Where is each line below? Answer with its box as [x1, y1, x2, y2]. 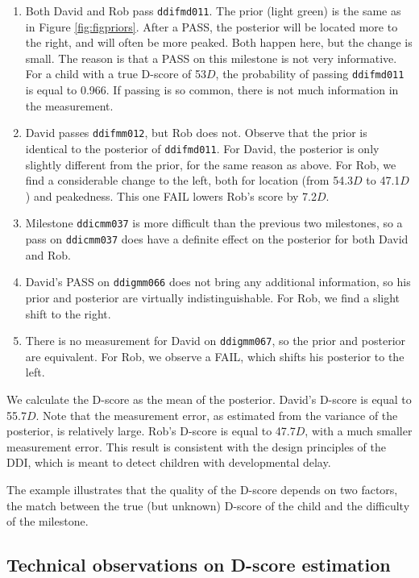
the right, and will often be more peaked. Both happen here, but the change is [25, 34, 413, 51]
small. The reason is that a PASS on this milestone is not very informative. [25, 49, 397, 66]
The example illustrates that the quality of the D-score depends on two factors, [6, 480, 398, 497]
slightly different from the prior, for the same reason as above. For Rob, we [25, 156, 396, 173]
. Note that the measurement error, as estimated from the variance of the [35, 406, 398, 423]
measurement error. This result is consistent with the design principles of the [6, 438, 386, 455]
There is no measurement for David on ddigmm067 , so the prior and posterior [25, 332, 406, 349]
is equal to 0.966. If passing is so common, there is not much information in [25, 81, 399, 98]
